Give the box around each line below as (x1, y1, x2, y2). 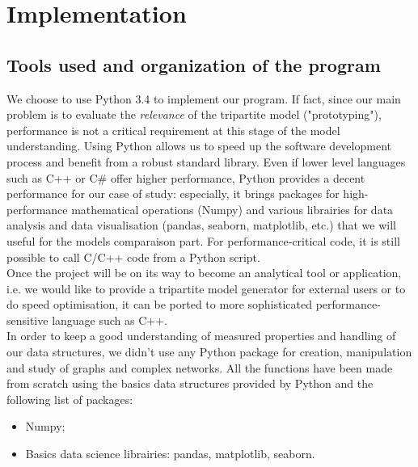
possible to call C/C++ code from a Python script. (6, 248, 260, 265)
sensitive (6, 311, 49, 328)
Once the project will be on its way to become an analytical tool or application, (6, 264, 402, 281)
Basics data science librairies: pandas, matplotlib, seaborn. (25, 445, 315, 462)
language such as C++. (52, 311, 168, 328)
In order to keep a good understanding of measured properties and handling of (6, 327, 396, 344)
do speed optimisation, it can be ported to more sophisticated (6, 296, 312, 313)
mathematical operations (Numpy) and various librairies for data (71, 200, 394, 217)
